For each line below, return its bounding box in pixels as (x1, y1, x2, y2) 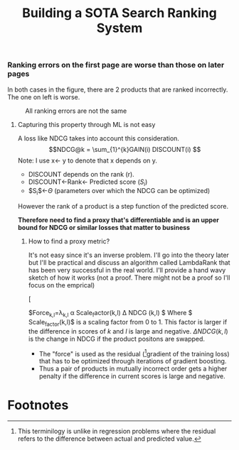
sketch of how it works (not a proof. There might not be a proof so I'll (28, 273, 230, 282)
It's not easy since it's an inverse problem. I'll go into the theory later (28, 251, 230, 260)
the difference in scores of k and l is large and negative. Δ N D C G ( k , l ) (28, 326, 229, 335)
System (96, 20, 143, 36)
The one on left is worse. (7, 92, 80, 101)
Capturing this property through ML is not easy (17, 120, 156, 128)
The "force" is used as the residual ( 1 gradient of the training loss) (38, 348, 230, 358)
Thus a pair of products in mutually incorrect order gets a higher (38, 364, 228, 373)
